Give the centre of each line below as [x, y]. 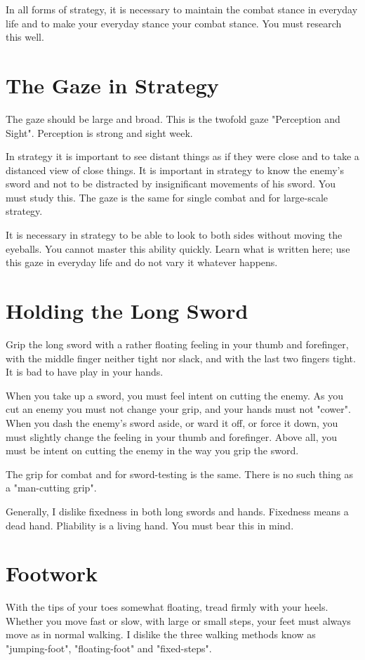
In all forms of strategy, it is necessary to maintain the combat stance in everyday [182, 9]
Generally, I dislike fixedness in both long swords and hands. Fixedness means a [177, 511]
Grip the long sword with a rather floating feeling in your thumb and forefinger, [177, 344]
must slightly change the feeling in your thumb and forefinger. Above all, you [172, 436]
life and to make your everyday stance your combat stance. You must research [174, 23]
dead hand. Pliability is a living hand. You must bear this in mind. [150, 525]
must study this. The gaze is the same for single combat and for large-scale [167, 197]
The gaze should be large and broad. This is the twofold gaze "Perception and [173, 118]
